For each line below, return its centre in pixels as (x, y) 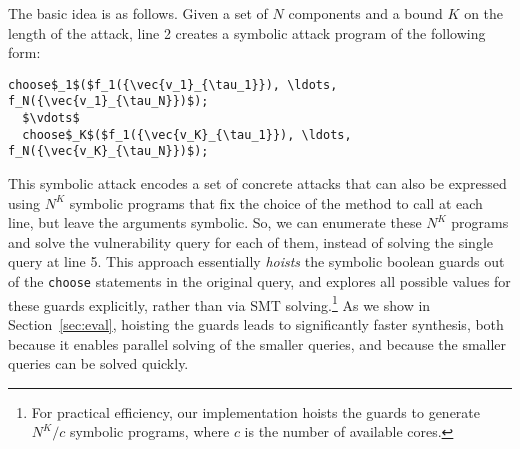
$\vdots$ (51, 118)
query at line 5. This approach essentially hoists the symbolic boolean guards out (256, 261)
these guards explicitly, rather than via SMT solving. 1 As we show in (219, 303)
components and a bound (365, 13)
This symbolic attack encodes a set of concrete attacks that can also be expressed (257, 183)
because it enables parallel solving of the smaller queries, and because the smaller (257, 343)
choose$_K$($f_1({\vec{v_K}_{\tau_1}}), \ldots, (187, 134)
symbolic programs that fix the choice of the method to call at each (276, 202)
